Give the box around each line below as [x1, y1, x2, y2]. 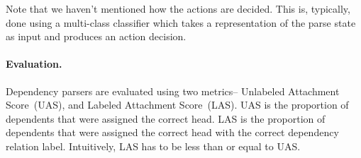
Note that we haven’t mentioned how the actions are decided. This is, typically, [6, 1, 350, 16]
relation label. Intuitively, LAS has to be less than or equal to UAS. [6, 138, 301, 153]
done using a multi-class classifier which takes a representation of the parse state [6, 15, 356, 30]
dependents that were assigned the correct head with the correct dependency [6, 125, 339, 140]
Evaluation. [6, 56, 62, 71]
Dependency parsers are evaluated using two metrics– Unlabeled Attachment [6, 83, 340, 98]
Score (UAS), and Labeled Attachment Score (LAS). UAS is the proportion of [6, 97, 349, 112]
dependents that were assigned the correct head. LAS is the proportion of [6, 111, 326, 126]
